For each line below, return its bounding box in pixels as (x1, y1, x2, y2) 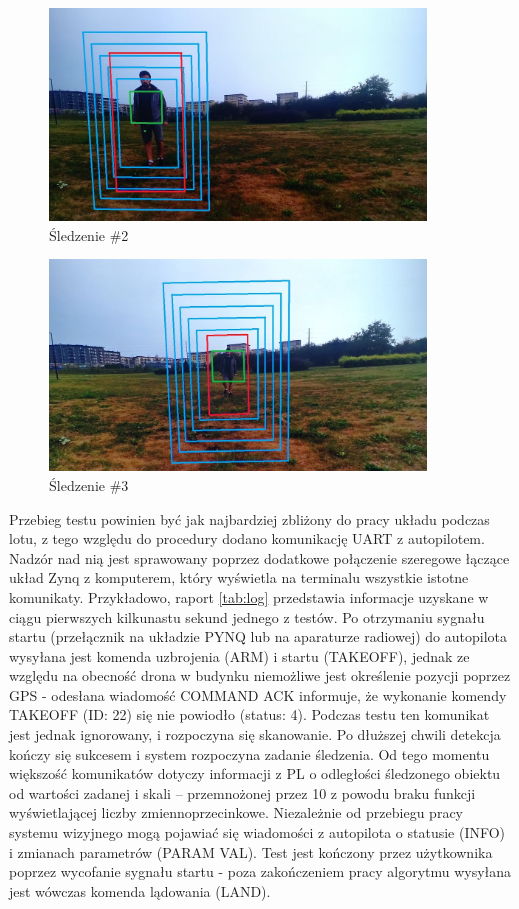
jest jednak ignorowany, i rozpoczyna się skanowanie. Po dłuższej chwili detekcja (9, 724, 501, 745)
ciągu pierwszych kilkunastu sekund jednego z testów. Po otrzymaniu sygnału (9, 606, 485, 627)
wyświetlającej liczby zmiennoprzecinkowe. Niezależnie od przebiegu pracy (9, 802, 463, 823)
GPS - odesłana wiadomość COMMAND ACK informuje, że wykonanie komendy (9, 684, 507, 705)
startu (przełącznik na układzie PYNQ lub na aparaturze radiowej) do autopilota (9, 626, 507, 647)
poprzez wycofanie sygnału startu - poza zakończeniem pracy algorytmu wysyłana (9, 861, 512, 882)
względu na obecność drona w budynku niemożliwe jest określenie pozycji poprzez (9, 665, 511, 686)
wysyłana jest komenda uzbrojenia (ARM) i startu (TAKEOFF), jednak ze (9, 645, 470, 666)
